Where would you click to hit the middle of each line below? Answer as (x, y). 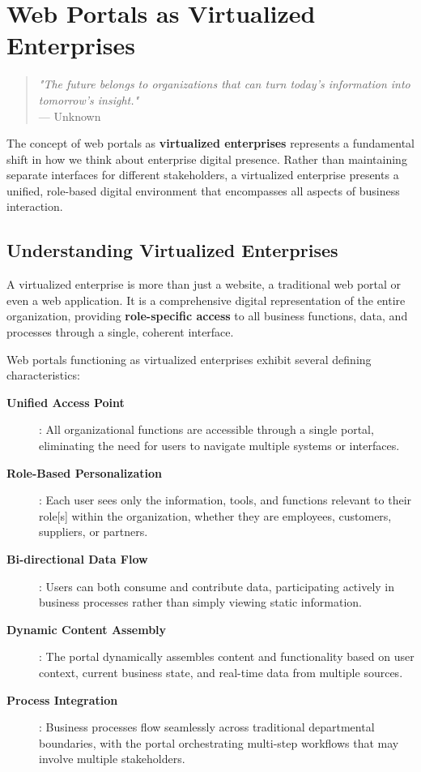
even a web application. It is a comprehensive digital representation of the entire (206, 300)
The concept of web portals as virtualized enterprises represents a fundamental (210, 143)
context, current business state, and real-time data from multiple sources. (221, 672)
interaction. (35, 206)
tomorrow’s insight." (89, 99)
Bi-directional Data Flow (77, 558)
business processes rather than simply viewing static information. (200, 602)
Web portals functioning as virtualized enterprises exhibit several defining (189, 359)
